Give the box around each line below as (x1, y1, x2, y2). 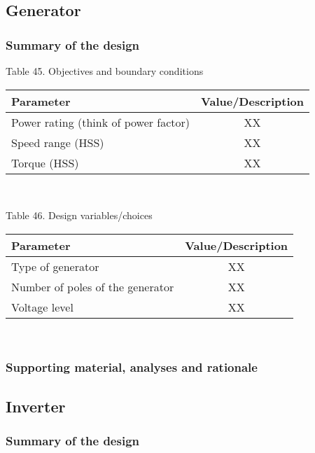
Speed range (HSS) (11, 134, 104, 151)
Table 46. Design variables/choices (6, 208, 153, 223)
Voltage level (11, 298, 73, 315)
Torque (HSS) (11, 154, 79, 171)
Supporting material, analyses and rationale (6, 358, 258, 376)
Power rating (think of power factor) (11, 113, 190, 130)
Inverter (6, 395, 66, 417)
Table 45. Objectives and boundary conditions (6, 64, 204, 78)
